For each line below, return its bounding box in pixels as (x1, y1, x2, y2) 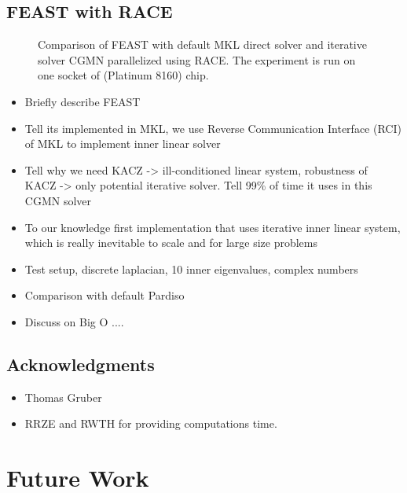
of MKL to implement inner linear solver (24, 135, 221, 152)
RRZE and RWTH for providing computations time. (24, 415, 277, 432)
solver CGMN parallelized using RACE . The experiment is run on (38, 51, 356, 68)
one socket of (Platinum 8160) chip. (38, 67, 209, 83)
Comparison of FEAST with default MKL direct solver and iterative (38, 36, 367, 53)
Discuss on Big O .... (24, 313, 124, 329)
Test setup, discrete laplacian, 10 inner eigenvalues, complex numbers (24, 260, 358, 277)
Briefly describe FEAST (24, 93, 141, 109)
